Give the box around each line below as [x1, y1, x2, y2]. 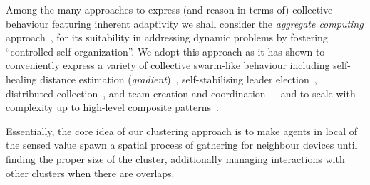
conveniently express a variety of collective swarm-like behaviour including [6, 58, 330, 73]
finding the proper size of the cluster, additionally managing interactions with [6, 151, 345, 166]
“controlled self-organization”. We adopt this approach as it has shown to [6, 43, 325, 58]
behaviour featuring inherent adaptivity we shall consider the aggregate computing [6, 16, 364, 31]
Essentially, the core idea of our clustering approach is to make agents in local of [6, 123, 358, 138]
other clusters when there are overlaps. [6, 165, 175, 180]
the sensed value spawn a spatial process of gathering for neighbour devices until [6, 137, 358, 152]
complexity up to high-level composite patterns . [6, 100, 219, 115]
